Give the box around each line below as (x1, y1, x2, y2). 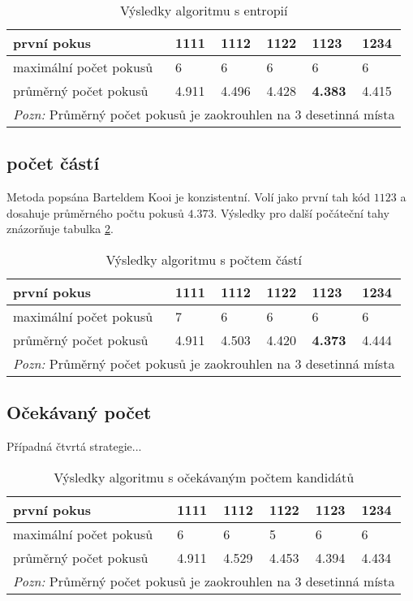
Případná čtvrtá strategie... (6, 438, 142, 455)
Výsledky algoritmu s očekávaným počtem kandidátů (54, 467, 355, 486)
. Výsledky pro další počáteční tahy (213, 204, 389, 221)
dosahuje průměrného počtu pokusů (6, 204, 184, 221)
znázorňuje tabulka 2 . (6, 220, 114, 237)
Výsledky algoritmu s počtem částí (105, 249, 302, 269)
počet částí (6, 150, 100, 175)
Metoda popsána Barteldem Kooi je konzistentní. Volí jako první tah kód (6, 188, 371, 205)
